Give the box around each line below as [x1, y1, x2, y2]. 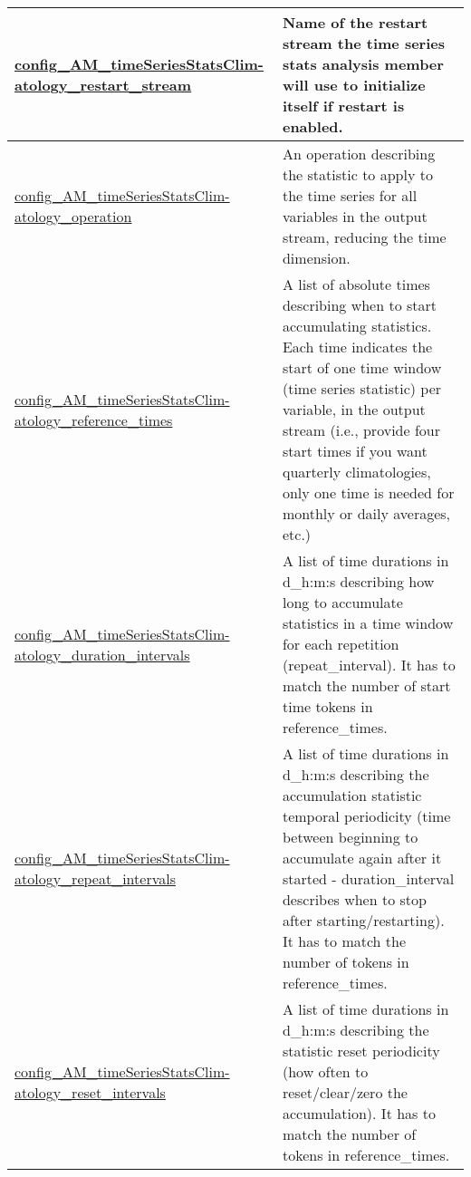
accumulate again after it [282, 847, 442, 868]
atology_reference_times [14, 409, 173, 430]
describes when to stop [282, 889, 427, 910]
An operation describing [282, 143, 436, 164]
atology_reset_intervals [14, 1082, 166, 1103]
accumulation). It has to [282, 1103, 436, 1124]
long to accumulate [282, 592, 403, 613]
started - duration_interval [282, 868, 455, 889]
